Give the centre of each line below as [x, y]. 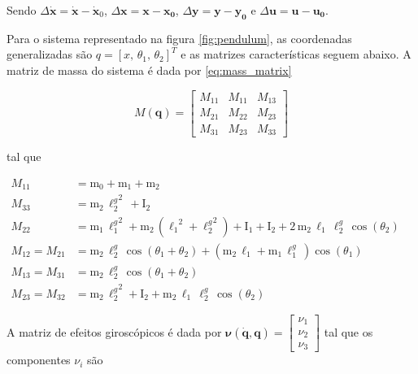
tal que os [348, 331]
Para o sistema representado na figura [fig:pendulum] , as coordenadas [179, 38]
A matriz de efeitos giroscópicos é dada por [114, 331]
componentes [39, 360]
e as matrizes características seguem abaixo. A [296, 54]
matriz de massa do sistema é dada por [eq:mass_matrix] [149, 70]
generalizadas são [50, 54]
